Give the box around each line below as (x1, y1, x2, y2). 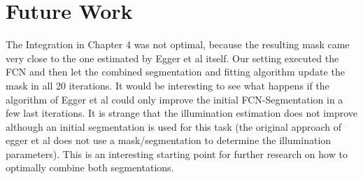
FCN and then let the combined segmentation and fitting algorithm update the (6, 64, 345, 79)
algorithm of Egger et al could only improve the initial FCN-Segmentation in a (6, 92, 343, 106)
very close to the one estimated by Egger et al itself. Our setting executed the (6, 50, 339, 65)
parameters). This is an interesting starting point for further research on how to (6, 146, 348, 161)
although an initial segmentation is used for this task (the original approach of (6, 119, 342, 134)
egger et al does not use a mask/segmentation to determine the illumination (6, 133, 332, 148)
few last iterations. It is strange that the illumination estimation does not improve (6, 106, 358, 120)
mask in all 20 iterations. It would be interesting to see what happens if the (6, 78, 329, 92)
